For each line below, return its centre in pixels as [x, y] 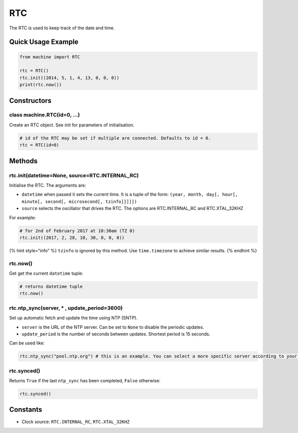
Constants [26, 410]
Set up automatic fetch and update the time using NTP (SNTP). [73, 318]
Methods [23, 161]
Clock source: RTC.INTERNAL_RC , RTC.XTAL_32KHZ [76, 422]
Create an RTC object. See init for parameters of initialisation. [72, 125]
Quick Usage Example [44, 42]
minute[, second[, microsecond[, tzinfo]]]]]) [79, 201]
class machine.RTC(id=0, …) [45, 115]
